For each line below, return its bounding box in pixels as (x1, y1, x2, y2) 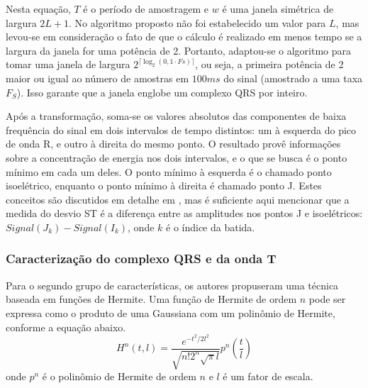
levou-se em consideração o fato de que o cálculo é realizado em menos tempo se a (6, 29, 362, 44)
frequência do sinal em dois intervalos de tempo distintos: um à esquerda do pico (6, 122, 357, 137)
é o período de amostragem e (83, 1, 209, 16)
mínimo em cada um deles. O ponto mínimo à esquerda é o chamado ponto (6, 164, 332, 179)
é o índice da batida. (166, 219, 255, 234)
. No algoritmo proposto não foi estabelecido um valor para (69, 15, 326, 30)
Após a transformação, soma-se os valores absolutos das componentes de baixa (6, 109, 347, 123)
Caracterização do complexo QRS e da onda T (6, 250, 277, 267)
